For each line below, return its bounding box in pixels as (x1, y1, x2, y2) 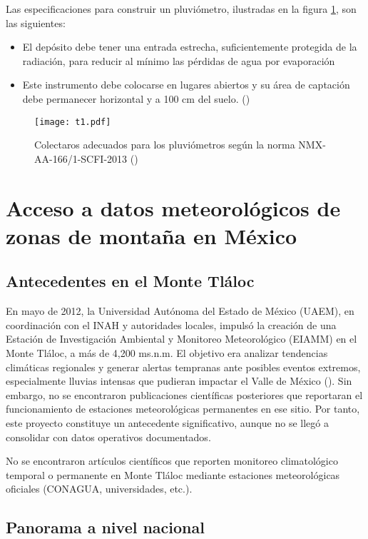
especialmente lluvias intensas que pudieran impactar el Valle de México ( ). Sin (6, 373, 352, 388)
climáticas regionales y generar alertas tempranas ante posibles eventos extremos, (6, 359, 361, 374)
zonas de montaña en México (6, 221, 297, 250)
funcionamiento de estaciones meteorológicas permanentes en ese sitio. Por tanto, (6, 401, 360, 416)
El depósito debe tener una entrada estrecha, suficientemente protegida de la (22, 39, 357, 54)
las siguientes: (6, 15, 66, 30)
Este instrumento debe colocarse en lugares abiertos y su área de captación (22, 77, 350, 92)
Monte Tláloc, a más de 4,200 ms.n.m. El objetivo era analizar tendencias (6, 345, 328, 360)
